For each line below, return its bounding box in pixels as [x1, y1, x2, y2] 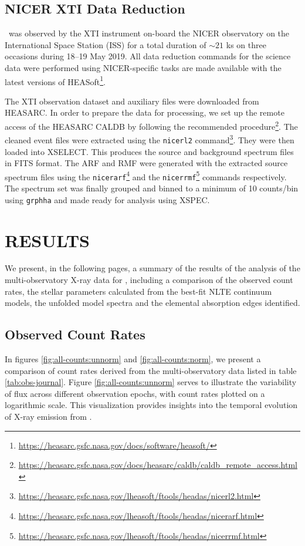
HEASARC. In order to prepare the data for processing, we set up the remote [5, 106, 284, 119]
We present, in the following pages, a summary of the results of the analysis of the [5, 262, 300, 274]
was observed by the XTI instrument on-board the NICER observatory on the [8, 27, 290, 39]
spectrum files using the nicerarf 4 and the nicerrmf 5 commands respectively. [5, 168, 287, 183]
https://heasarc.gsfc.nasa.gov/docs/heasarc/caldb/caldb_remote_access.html [18, 459, 297, 471]
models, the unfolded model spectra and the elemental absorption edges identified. [5, 296, 300, 309]
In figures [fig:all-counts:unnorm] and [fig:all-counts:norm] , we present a [5, 353, 261, 365]
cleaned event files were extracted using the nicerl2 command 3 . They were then [5, 132, 294, 146]
